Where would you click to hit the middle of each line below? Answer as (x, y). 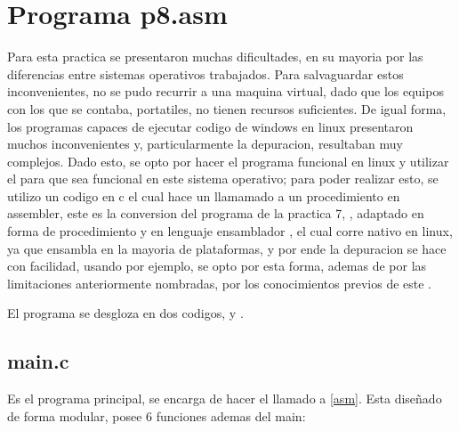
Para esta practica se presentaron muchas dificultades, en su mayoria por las (215, 57)
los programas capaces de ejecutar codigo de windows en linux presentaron (210, 126)
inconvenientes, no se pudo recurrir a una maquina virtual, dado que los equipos (225, 91)
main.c (38, 361)
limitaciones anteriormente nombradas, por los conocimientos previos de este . (220, 283)
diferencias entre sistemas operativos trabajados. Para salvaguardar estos (205, 73)
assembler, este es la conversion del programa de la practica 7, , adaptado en (216, 213)
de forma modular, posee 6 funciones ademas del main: (157, 415)
